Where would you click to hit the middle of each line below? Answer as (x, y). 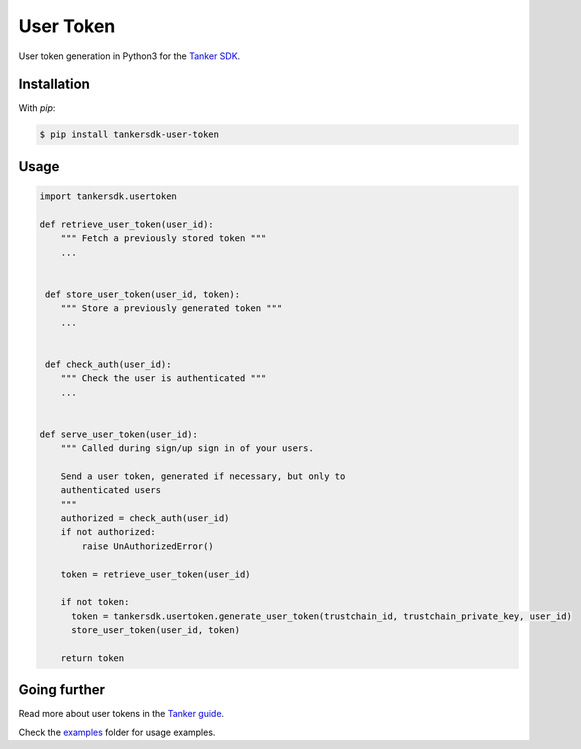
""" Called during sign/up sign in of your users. (187, 448)
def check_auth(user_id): (108, 364)
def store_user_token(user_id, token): (142, 294)
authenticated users (111, 490)
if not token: (95, 602)
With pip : (37, 108)
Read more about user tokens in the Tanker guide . (121, 714)
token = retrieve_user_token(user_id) (155, 574)
